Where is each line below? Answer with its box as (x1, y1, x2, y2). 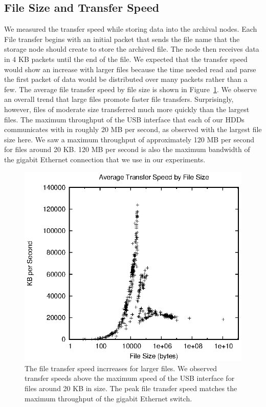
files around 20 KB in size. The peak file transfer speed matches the (25, 382, 237, 393)
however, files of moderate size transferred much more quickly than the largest (4, 103, 250, 114)
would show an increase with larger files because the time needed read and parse (4, 63, 256, 74)
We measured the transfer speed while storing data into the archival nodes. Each (4, 24, 257, 34)
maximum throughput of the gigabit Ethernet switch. (25, 393, 192, 403)
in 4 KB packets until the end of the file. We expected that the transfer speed (4, 53, 248, 64)
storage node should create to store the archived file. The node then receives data (4, 44, 259, 54)
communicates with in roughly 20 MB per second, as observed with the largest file (4, 124, 262, 135)
